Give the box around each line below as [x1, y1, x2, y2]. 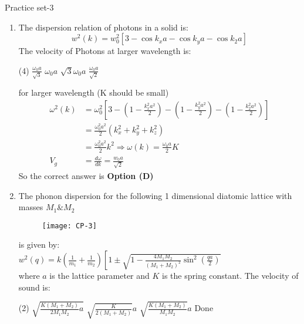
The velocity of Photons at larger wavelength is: [18, 45, 191, 57]
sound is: [18, 281, 50, 293]
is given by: [18, 238, 60, 251]
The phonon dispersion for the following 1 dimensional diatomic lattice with [18, 189, 292, 201]
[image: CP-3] [42, 221, 97, 230]
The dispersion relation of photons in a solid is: [18, 21, 188, 33]
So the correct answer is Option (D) [18, 170, 154, 181]
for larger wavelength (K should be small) [18, 86, 169, 99]
